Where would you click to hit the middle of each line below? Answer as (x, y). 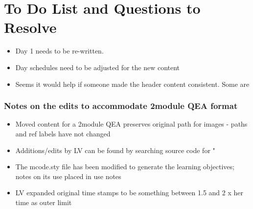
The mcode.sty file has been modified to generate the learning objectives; (125, 167)
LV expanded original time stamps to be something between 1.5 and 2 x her (129, 193)
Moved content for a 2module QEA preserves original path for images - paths (131, 124)
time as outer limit (44, 202)
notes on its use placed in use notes (68, 176)
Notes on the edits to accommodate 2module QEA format (121, 106)
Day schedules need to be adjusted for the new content (98, 67)
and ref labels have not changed (63, 133)
